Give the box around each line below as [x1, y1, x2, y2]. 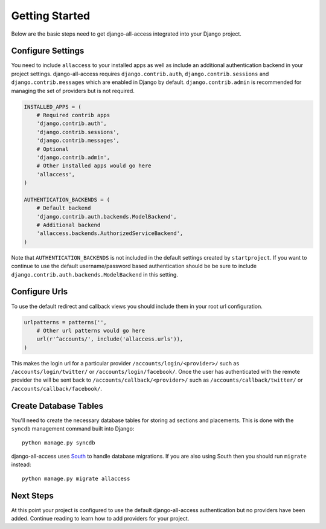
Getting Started [11, 9, 91, 22]
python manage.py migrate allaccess [22, 475, 130, 482]
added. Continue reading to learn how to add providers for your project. [11, 515, 190, 522]
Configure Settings [11, 46, 85, 56]
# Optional [36, 146, 69, 152]
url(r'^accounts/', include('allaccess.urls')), [36, 336, 184, 342]
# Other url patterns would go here [36, 327, 145, 334]
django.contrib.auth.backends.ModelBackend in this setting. [11, 271, 178, 278]
